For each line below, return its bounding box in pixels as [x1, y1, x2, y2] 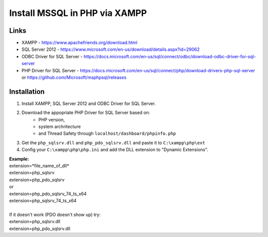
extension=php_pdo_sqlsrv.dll [9, 226, 70, 232]
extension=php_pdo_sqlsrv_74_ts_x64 [9, 191, 87, 197]
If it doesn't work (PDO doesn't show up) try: [9, 212, 101, 218]
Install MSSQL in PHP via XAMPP [9, 7, 147, 18]
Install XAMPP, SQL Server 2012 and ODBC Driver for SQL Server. [21, 100, 156, 107]
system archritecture [38, 123, 81, 129]
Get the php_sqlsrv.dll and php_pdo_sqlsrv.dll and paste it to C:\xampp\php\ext [21, 139, 205, 145]
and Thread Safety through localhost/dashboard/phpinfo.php [38, 130, 176, 136]
